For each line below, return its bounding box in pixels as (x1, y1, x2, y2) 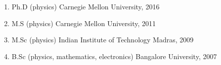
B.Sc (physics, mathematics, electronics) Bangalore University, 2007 (11, 51, 217, 61)
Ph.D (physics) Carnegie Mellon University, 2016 (11, 1, 160, 11)
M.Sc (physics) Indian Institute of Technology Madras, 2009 (11, 34, 194, 45)
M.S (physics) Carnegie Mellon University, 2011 (11, 18, 156, 28)
